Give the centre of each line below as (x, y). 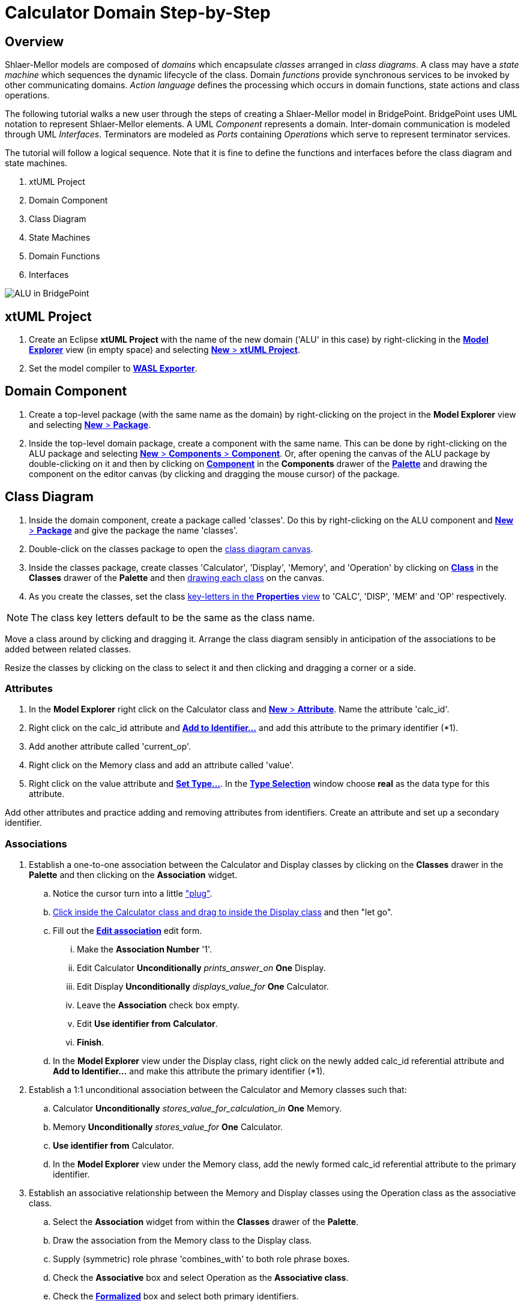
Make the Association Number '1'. (145, 949)
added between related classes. (68, 649)
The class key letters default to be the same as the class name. (173, 617)
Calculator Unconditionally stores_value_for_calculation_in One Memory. (197, 1109)
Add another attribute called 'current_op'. (110, 747)
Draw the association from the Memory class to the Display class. (182, 1241)
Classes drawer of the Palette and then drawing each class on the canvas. (177, 577)
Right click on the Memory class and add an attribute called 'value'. (161, 765)
